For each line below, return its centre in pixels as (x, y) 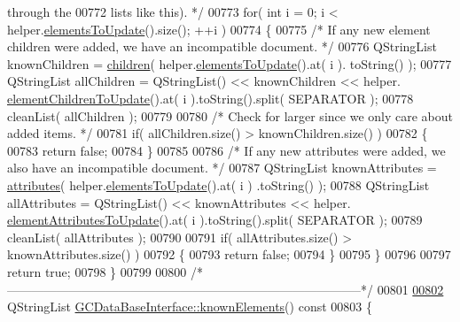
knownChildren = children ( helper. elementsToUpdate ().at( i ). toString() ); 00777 (230, 63)
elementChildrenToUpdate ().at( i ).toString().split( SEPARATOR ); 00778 (211, 98)
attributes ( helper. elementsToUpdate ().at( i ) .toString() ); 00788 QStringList (218, 184)
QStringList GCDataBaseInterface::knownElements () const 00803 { (190, 307)
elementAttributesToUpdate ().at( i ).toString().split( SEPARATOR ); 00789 (215, 220)
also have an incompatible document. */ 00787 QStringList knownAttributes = (222, 168)
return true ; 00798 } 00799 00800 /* (105, 271)
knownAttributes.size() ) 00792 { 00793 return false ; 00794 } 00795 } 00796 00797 (229, 254)
